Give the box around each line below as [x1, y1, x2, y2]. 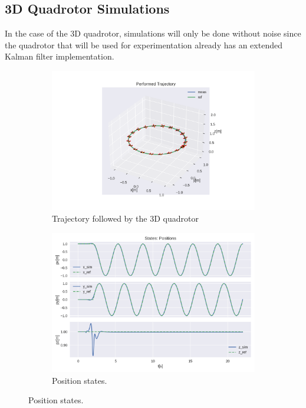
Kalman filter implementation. [5, 50, 114, 62]
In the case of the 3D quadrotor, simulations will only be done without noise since [5, 27, 301, 40]
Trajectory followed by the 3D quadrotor [52, 212, 199, 225]
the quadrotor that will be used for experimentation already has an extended [5, 38, 282, 51]
